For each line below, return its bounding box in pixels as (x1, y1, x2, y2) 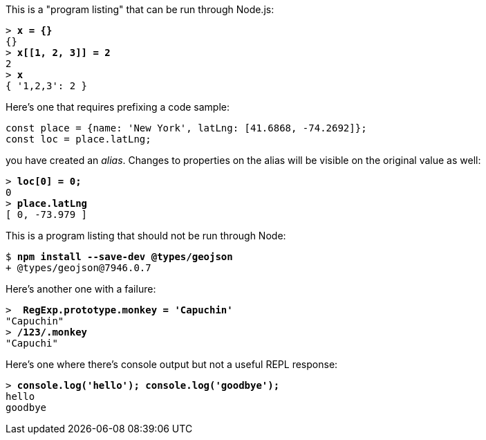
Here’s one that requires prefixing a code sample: (6, 101, 230, 113)
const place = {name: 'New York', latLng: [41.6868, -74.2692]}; (6, 122, 367, 134)
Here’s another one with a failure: (6, 283, 156, 295)
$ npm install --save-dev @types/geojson (6, 251, 233, 262)
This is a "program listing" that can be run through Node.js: (6, 3, 274, 15)
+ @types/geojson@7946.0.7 (6, 262, 151, 273)
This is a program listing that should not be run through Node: (6, 230, 286, 241)
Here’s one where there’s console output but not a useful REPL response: (6, 358, 338, 370)
